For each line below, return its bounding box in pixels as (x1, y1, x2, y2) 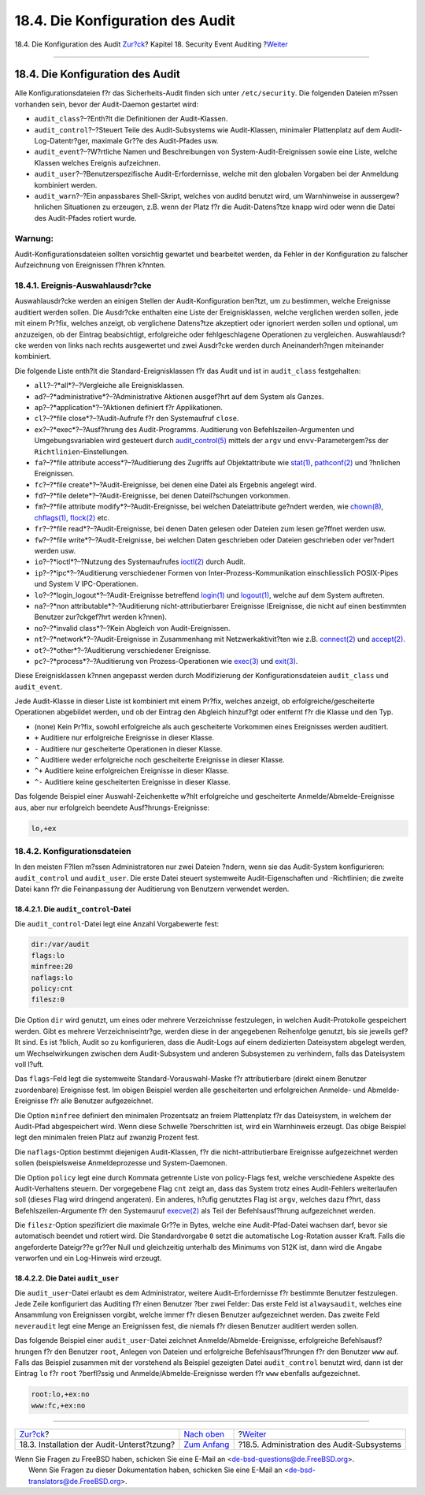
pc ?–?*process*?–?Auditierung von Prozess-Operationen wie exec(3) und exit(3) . (34, 656, 298, 665)
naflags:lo (31, 973, 73, 982)
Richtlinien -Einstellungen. (34, 446, 129, 457)
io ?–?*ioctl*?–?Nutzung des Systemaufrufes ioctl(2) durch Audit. (34, 557, 246, 567)
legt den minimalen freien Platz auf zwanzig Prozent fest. (14, 1132, 200, 1143)
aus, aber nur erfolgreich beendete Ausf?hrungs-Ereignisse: (14, 803, 210, 812)
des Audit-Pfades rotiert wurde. (34, 213, 137, 222)
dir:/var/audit (31, 940, 90, 949)
